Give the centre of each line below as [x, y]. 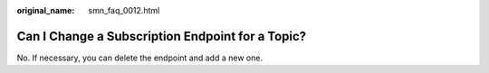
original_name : [46, 10]
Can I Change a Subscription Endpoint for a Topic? [162, 36]
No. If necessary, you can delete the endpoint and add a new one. [139, 58]
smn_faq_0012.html [124, 10]
